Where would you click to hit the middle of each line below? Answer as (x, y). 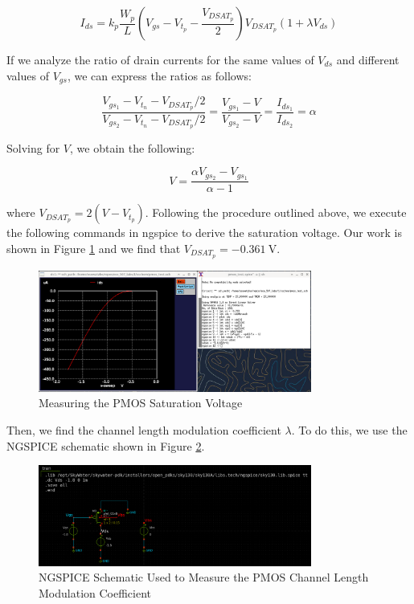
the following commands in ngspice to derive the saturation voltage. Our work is (205, 233)
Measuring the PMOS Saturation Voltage (141, 403)
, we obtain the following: (133, 147)
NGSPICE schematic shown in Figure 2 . (106, 445)
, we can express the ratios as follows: (159, 75)
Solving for (33, 147)
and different (368, 59)
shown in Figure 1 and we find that (94, 248)
